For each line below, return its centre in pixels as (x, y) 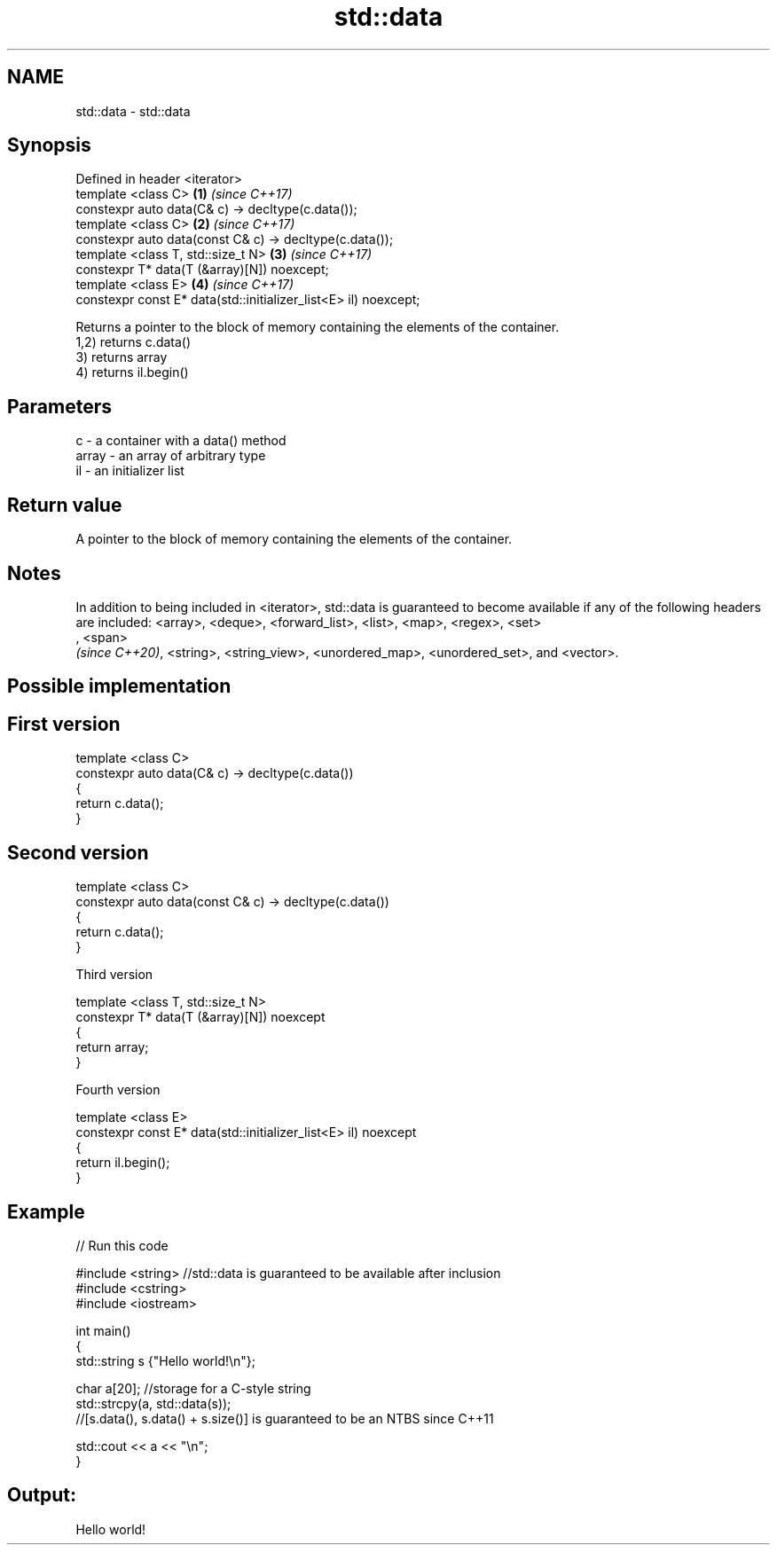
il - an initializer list (130, 471)
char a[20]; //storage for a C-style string (193, 1388)
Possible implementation (119, 686)
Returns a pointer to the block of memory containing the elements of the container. (318, 327)
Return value (65, 505)
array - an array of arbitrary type (171, 456)
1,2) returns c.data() (133, 342)
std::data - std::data (133, 111)
